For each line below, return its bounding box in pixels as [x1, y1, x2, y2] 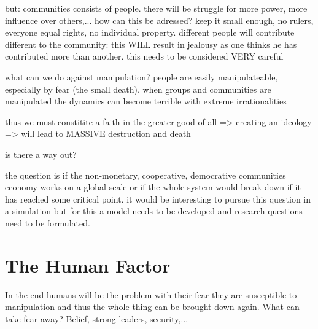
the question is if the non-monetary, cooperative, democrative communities [5, 168, 286, 181]
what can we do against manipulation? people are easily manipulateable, [5, 70, 278, 83]
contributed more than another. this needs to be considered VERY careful [5, 50, 284, 63]
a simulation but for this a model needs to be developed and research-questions [5, 204, 303, 217]
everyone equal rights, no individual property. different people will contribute [5, 26, 295, 39]
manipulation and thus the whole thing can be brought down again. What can [5, 300, 300, 313]
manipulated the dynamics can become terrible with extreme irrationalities [5, 95, 287, 107]
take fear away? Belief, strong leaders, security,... [5, 312, 188, 325]
